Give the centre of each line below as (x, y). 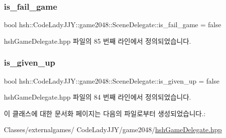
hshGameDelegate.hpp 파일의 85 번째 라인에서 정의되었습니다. (98, 41)
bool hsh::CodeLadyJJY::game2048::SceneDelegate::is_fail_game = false (113, 25)
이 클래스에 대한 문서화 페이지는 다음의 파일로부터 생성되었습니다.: (105, 113)
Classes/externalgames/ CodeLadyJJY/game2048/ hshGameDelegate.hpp (113, 129)
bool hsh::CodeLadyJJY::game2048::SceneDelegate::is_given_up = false (112, 80)
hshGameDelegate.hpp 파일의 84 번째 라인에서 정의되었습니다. (98, 97)
